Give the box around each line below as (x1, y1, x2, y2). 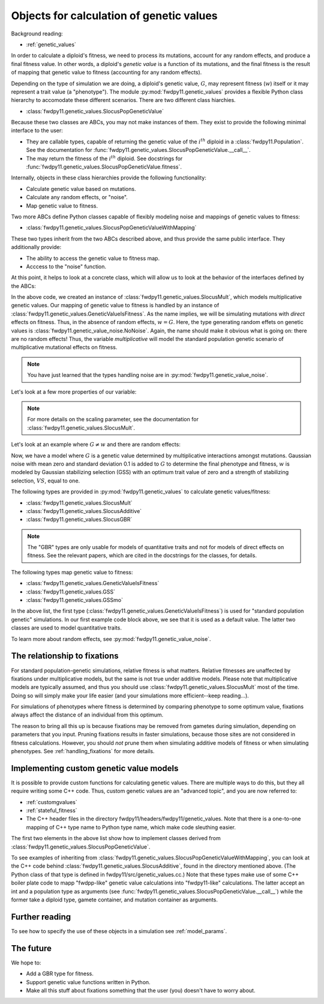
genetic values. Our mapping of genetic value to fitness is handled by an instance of (11, 302, 220, 309)
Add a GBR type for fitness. (26, 970, 94, 978)
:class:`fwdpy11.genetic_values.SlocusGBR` (26, 516, 133, 523)
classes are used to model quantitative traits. (11, 624, 122, 631)
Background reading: (11, 30, 63, 37)
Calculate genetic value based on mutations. (26, 185, 136, 192)
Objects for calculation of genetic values (11, 9, 218, 22)
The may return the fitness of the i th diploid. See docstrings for (26, 154, 183, 162)
